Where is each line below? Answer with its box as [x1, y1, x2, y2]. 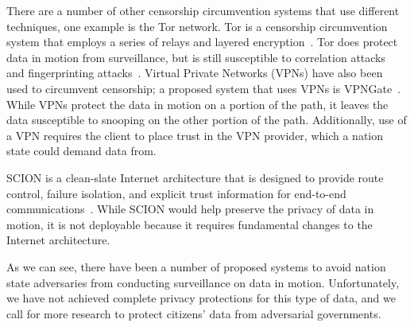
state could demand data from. [6, 142, 157, 159]
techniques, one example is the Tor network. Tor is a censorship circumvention [6, 18, 388, 34]
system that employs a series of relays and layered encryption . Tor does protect [6, 33, 398, 50]
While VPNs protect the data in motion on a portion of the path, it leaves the [6, 95, 389, 112]
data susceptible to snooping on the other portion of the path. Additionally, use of [6, 111, 407, 128]
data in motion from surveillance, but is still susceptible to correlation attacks [6, 49, 386, 65]
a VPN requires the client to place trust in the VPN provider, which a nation [6, 127, 384, 143]
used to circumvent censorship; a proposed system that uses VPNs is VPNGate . [6, 80, 401, 96]
